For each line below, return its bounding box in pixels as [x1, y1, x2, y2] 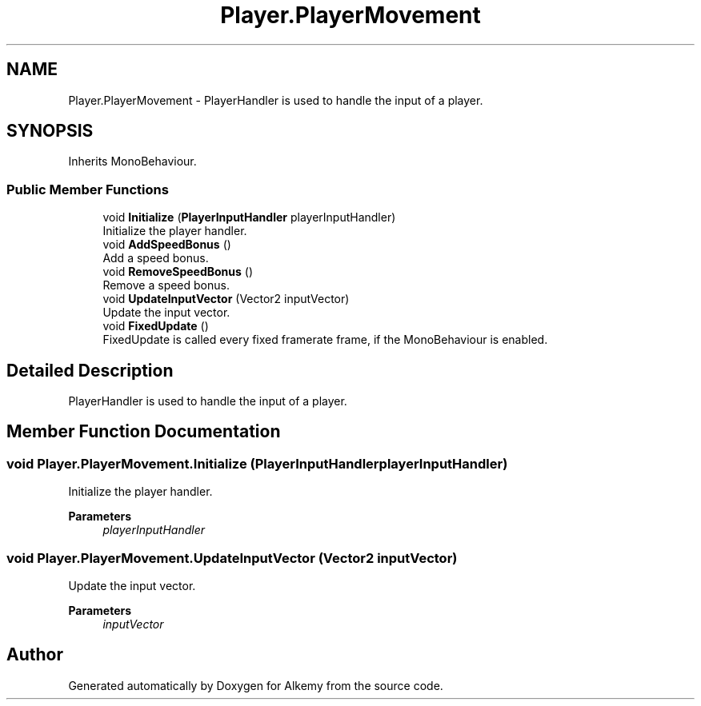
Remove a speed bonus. [102, 278, 230, 293]
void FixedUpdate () [102, 319, 209, 333]
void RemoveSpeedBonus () [102, 265, 254, 279]
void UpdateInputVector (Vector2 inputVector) [102, 292, 350, 306]
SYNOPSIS [6, 121, 94, 142]
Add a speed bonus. [102, 251, 209, 265]
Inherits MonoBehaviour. [68, 154, 197, 169]
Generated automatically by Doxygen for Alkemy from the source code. [68, 678, 443, 692]
